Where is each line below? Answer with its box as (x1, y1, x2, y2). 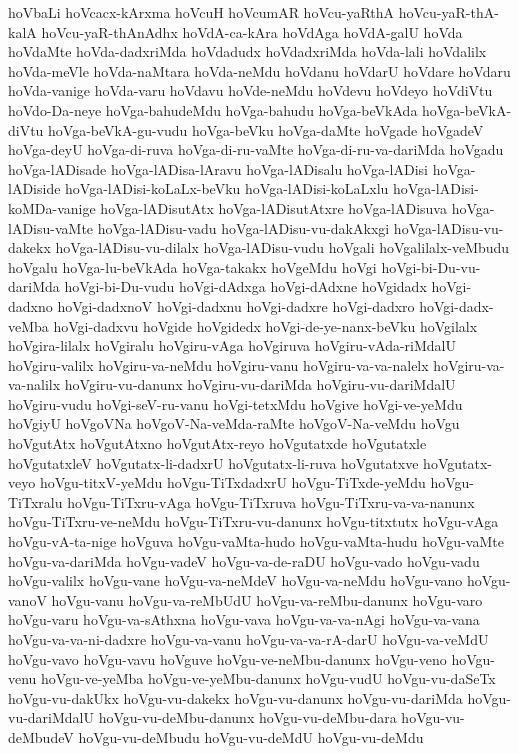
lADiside (8, 178, 61, 199)
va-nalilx (8, 374, 61, 395)
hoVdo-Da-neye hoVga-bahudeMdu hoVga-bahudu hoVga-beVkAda (8, 99, 418, 120)
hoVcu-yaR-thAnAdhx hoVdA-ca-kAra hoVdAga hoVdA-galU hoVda (41, 21, 463, 42)
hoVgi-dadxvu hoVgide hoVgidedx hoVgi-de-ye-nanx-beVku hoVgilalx (53, 315, 478, 336)
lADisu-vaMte (8, 217, 94, 238)
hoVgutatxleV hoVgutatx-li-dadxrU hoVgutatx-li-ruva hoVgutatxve (8, 452, 419, 473)
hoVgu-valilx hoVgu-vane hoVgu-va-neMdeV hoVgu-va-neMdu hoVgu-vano (8, 570, 463, 591)
